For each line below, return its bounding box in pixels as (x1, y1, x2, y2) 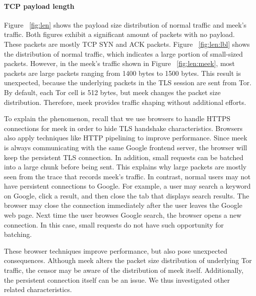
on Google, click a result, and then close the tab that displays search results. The (4, 190, 249, 200)
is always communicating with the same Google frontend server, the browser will (4, 142, 247, 152)
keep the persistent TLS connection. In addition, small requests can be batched (4, 152, 244, 162)
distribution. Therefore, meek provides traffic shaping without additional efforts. (4, 97, 246, 107)
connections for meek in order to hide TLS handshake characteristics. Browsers (4, 123, 243, 133)
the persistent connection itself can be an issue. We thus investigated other (4, 274, 230, 285)
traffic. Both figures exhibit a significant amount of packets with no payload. (4, 29, 235, 39)
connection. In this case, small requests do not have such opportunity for (4, 219, 224, 230)
